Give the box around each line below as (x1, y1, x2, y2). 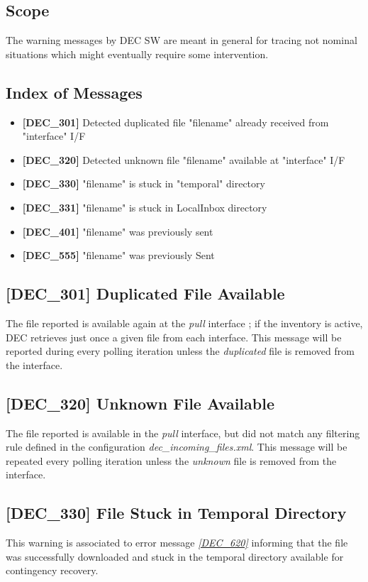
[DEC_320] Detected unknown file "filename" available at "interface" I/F (22, 152, 345, 167)
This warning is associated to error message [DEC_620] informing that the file (6, 535, 348, 550)
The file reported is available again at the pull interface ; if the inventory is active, (6, 315, 363, 330)
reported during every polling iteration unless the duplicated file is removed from (6, 344, 355, 358)
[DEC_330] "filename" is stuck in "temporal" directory (22, 176, 265, 191)
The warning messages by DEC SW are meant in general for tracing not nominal (6, 33, 357, 48)
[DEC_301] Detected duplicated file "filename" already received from (22, 114, 329, 129)
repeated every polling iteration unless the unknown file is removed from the (6, 453, 337, 468)
